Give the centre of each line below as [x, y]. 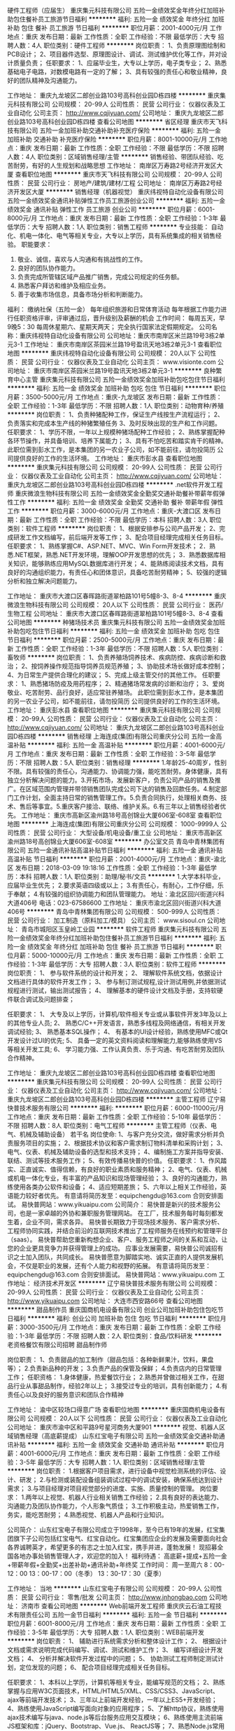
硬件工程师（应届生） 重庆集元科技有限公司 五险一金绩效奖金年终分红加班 [113, 10]
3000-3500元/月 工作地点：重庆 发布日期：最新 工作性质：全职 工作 [117, 1327]
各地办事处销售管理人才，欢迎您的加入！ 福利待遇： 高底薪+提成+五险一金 [120, 1556]
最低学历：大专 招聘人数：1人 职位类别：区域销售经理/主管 [121, 1462]
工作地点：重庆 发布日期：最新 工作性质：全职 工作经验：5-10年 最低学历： [115, 1117]
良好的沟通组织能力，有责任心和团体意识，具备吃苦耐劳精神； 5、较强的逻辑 [117, 572]
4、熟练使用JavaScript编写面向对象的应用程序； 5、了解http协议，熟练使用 [116, 1709]
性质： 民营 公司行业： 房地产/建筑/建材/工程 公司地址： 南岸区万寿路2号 [112, 183]
